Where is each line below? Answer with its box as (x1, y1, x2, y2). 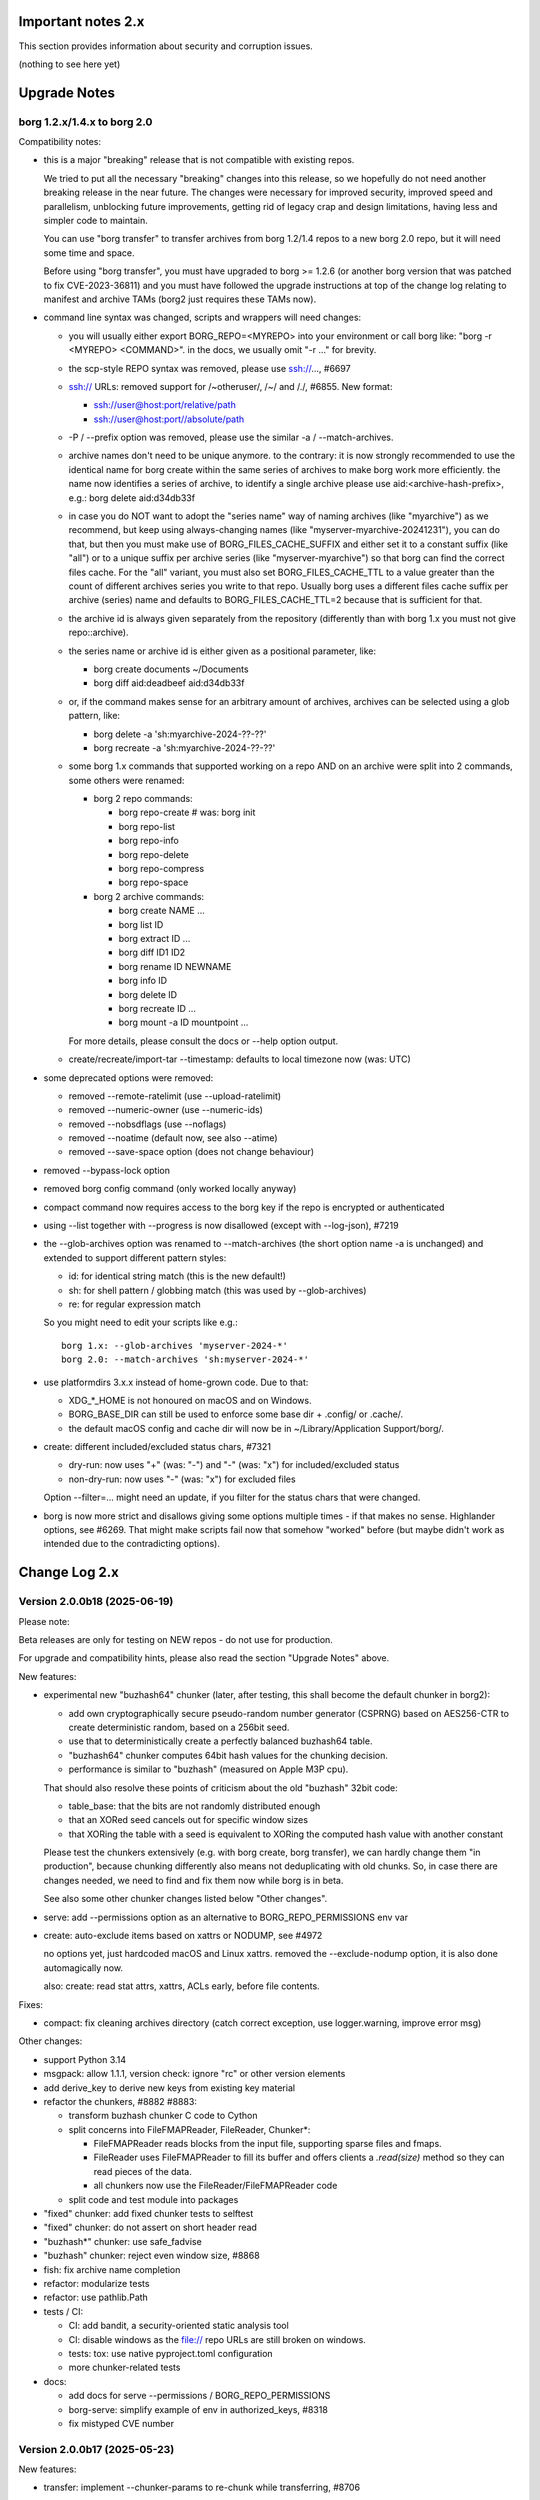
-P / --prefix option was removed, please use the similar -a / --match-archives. (68, 431, 394, 444)
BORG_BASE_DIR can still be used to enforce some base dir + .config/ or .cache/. (68, 1408, 404, 1420)
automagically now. (43, 1961, 124, 1974)
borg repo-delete (118, 848, 190, 860)
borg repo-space (118, 876, 189, 889)
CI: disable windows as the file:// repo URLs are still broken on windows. (68, 2333, 367, 2345)
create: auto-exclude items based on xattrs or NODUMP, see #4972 (43, 1930, 323, 1942)
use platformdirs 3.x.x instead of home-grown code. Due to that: (43, 1376, 309, 1388)
